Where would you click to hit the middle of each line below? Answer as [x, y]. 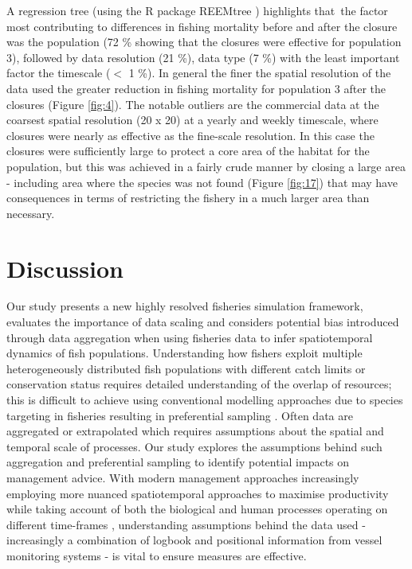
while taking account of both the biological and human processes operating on [197, 509]
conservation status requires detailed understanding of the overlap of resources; [199, 384]
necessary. [31, 213]
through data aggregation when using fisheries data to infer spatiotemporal [190, 337]
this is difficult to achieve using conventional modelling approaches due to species [205, 399]
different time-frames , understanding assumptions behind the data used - [186, 524]
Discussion [65, 268]
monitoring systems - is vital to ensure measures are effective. [157, 555]
